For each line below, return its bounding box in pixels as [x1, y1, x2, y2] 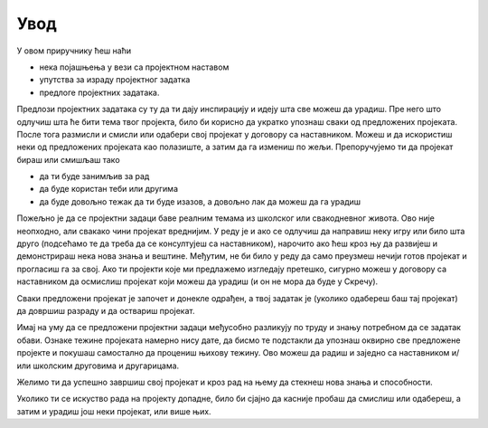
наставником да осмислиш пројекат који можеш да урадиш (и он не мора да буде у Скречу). [16, 276, 379, 287]
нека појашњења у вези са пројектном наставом [39, 62, 230, 72]
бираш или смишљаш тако [16, 154, 121, 165]
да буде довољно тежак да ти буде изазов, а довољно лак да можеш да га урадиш [39, 195, 361, 207]
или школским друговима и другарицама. [16, 360, 180, 371]
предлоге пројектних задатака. [39, 87, 160, 98]
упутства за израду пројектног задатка [39, 74, 191, 85]
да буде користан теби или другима [39, 184, 179, 195]
